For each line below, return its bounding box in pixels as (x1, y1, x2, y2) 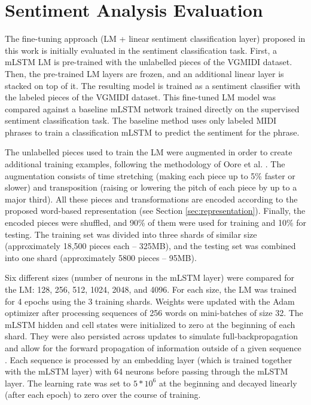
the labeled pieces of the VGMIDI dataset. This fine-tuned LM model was (5, 91, 276, 103)
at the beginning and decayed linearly (158, 376, 297, 389)
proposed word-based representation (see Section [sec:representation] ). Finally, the (5, 204, 306, 217)
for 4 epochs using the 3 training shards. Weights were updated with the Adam (5, 294, 295, 307)
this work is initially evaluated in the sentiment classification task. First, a (5, 44, 278, 56)
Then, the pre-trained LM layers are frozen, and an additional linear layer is (5, 67, 284, 79)
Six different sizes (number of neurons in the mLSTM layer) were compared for (5, 271, 295, 284)
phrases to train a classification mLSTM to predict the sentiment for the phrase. (5, 125, 300, 138)
